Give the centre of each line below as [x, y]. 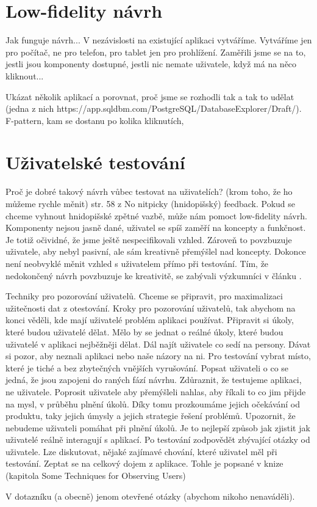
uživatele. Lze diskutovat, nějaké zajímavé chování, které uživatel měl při [141, 451]
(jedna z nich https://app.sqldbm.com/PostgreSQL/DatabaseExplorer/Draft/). [154, 108]
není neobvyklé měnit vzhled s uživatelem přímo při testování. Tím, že [137, 263]
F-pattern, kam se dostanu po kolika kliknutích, [95, 120]
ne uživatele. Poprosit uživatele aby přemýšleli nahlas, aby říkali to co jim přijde [156, 391]
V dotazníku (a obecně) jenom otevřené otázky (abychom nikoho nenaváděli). [150, 496]
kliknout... [25, 75]
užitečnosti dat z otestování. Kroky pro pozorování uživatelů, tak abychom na [151, 308]
